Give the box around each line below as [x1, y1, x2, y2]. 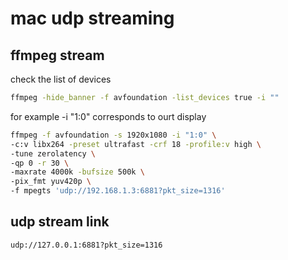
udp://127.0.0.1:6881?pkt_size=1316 [10, 240, 163, 250]
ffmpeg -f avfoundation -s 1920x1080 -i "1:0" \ [10, 130, 217, 140]
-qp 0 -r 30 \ [10, 158, 70, 168]
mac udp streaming [10, 7, 175, 30]
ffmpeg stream [10, 47, 105, 64]
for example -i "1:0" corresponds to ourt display [10, 110, 207, 122]
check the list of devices [10, 73, 112, 85]
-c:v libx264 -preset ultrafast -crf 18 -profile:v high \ [10, 139, 262, 149]
